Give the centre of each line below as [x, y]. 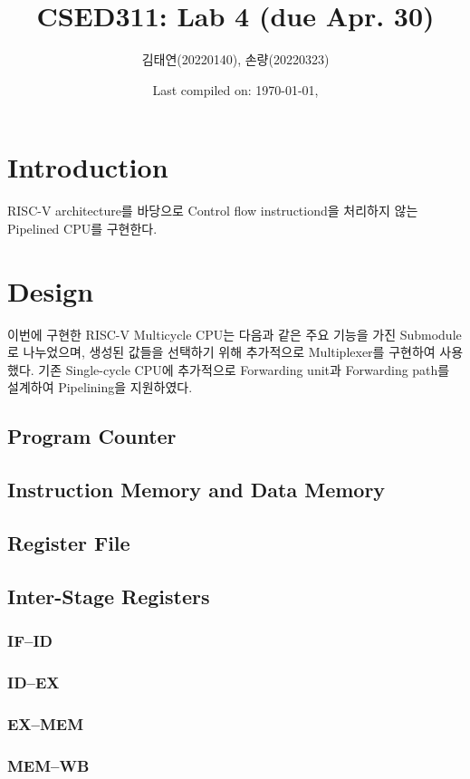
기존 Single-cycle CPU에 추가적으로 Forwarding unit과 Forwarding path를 [244, 369]
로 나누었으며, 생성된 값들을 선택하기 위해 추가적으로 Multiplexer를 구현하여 [221, 352]
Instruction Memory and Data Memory [197, 490]
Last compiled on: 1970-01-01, [235, 89]
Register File [69, 542]
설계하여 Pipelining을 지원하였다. [100, 387]
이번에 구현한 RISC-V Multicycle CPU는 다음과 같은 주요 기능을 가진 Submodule [235, 334]
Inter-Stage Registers [109, 596]
